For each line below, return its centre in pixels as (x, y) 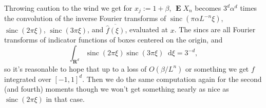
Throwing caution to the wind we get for (68, 8)
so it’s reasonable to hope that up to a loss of (75, 68)
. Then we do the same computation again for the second (172, 79)
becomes (208, 8)
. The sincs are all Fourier (215, 29)
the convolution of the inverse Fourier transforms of (85, 18)
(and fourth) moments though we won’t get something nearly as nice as (117, 89)
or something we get (217, 68)
